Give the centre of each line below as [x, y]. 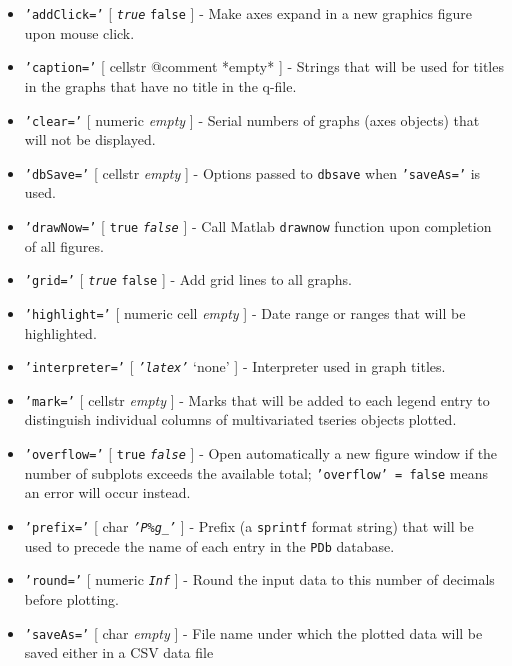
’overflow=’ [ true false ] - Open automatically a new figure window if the [261, 453]
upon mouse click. [79, 32]
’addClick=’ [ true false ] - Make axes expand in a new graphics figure [248, 13]
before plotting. [71, 598]
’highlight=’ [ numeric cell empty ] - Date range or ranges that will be [245, 312]
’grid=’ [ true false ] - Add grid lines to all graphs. [188, 279]
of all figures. [64, 245]
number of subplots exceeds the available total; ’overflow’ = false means [256, 472]
